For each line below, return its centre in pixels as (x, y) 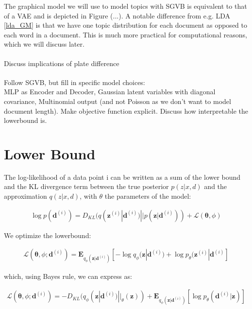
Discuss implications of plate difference (62, 63)
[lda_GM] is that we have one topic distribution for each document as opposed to (126, 25)
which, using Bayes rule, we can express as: (68, 276)
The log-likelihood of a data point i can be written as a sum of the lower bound (122, 177)
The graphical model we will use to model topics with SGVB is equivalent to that (126, 6)
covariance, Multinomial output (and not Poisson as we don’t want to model (118, 101)
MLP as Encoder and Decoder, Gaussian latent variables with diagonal (110, 92)
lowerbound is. (25, 120)
